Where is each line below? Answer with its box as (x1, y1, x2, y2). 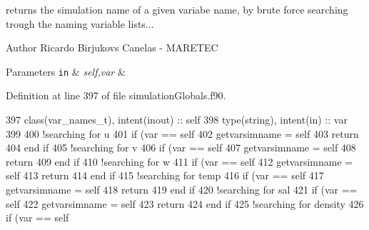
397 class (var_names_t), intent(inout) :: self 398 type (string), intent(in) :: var (6, 112, 348, 127)
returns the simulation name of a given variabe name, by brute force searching (6, 2, 348, 16)
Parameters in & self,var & (6, 64, 126, 79)
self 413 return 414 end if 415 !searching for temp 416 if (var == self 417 (6, 168, 324, 183)
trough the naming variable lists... (6, 16, 154, 31)
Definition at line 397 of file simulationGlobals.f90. (6, 88, 226, 103)
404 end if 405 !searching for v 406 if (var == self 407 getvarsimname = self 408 (6, 140, 356, 155)
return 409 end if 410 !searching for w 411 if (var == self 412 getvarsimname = (6, 154, 353, 169)
